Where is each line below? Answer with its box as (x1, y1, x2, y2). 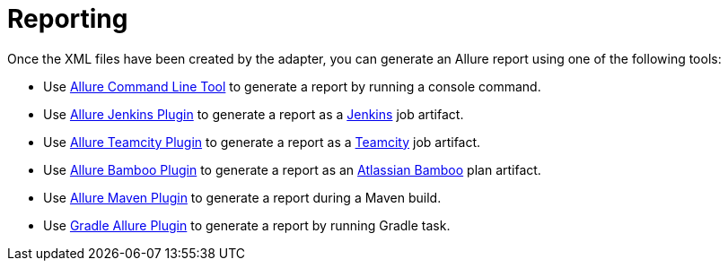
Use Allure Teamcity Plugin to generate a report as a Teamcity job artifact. (43, 134, 481, 150)
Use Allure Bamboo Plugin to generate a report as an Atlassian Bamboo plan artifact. (43, 161, 541, 177)
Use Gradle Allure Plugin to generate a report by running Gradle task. (43, 217, 451, 233)
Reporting (7, 4, 128, 34)
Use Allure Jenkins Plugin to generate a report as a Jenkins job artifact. (43, 106, 464, 122)
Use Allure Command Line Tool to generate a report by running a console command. (43, 78, 541, 94)
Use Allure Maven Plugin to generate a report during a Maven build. (43, 189, 442, 205)
